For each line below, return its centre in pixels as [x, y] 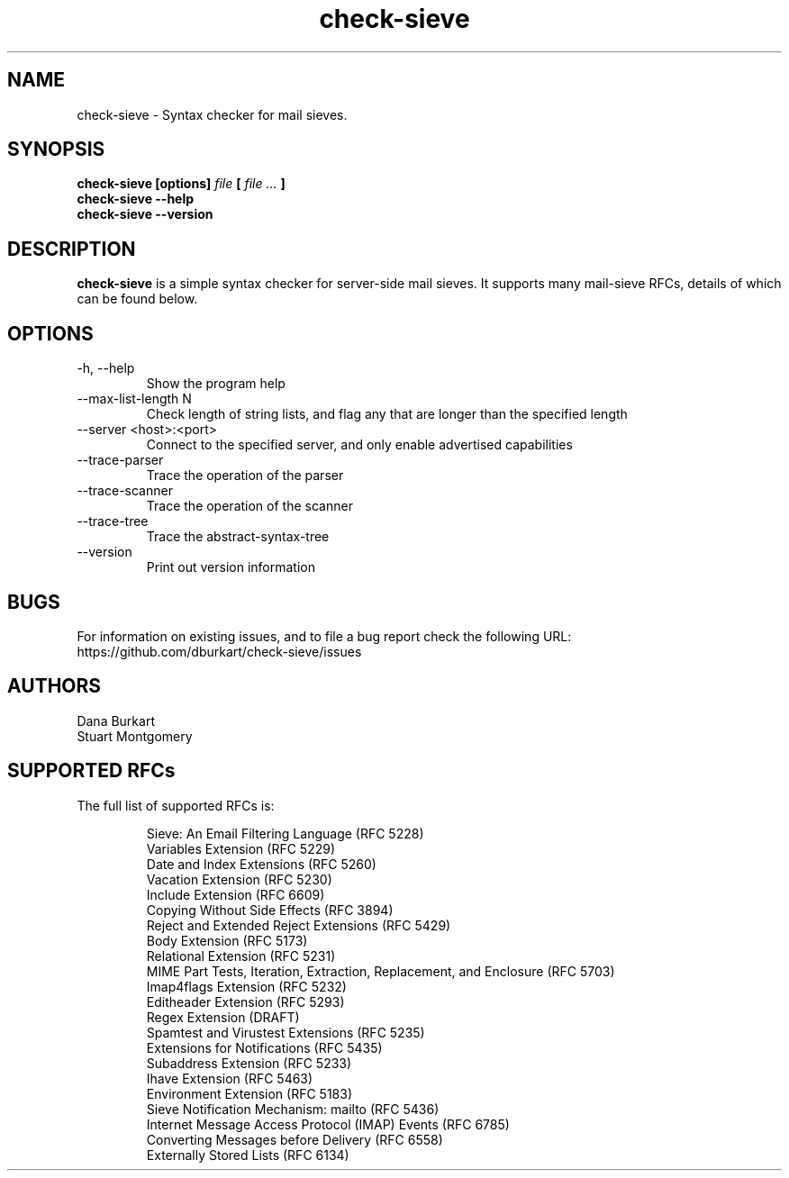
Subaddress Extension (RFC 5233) [249, 1063]
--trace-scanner [125, 491]
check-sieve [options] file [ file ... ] [181, 184]
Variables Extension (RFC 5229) [241, 848]
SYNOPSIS [56, 150]
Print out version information [231, 567]
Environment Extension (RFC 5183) [249, 1093]
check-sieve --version [145, 214]
